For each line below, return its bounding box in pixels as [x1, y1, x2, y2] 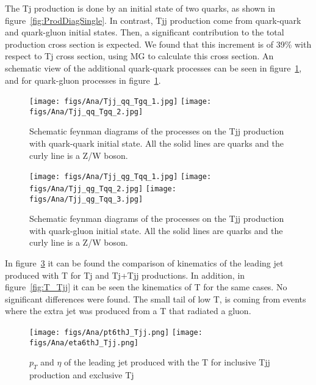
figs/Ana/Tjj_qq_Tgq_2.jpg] [29, 107, 143, 116]
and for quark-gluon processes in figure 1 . [5, 73, 161, 86]
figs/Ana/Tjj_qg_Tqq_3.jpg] [29, 194, 143, 204]
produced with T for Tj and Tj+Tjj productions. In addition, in [5, 268, 245, 281]
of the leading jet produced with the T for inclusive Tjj [64, 356, 270, 369]
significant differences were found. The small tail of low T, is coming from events [5, 292, 306, 305]
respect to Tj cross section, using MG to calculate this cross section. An [5, 50, 274, 62]
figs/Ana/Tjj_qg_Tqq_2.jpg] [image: [29, 184, 176, 193]
